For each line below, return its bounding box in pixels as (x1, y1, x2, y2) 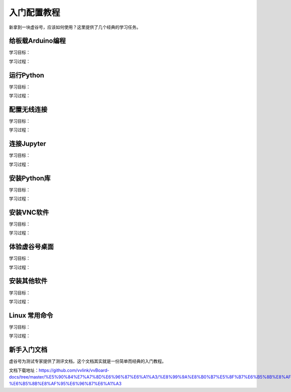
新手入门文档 (9, 345, 48, 354)
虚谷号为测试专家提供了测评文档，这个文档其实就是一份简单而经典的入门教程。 (9, 359, 166, 364)
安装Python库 (9, 174, 51, 182)
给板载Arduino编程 (9, 37, 66, 45)
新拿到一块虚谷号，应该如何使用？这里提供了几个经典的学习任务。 (9, 24, 141, 30)
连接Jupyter (9, 140, 46, 148)
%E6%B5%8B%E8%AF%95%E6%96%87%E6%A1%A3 (9, 381, 122, 387)
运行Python (9, 71, 45, 79)
